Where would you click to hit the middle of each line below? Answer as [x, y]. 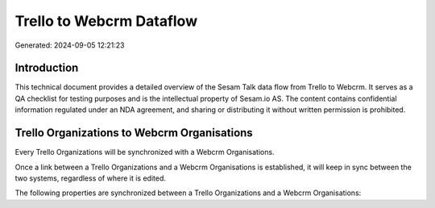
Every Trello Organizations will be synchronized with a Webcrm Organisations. [145, 152]
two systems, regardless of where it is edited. [91, 178]
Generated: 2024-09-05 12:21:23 [70, 45]
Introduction [47, 68]
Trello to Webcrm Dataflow [106, 21]
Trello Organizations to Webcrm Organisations [134, 133]
